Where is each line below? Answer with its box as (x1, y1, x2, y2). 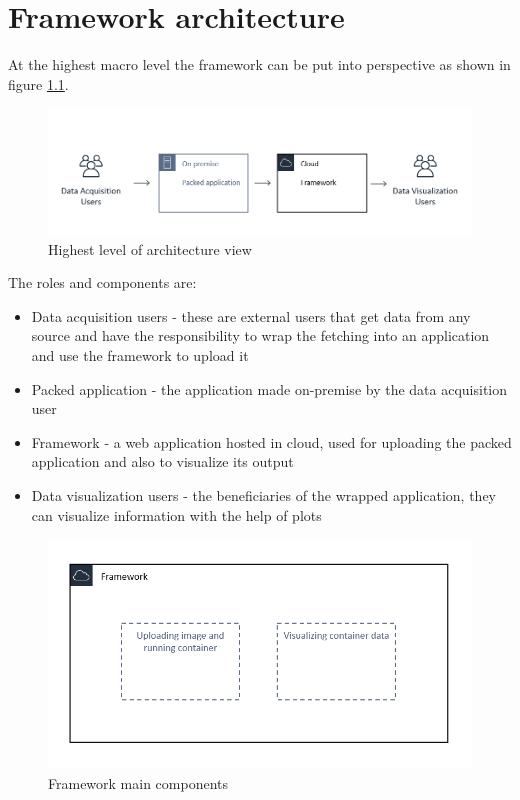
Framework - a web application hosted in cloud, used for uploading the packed (31, 431, 512, 452)
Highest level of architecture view (48, 238, 252, 259)
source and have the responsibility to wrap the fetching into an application (31, 325, 490, 346)
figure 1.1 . (8, 73, 69, 94)
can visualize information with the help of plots (31, 504, 322, 525)
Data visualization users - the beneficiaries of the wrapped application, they (31, 485, 496, 506)
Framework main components (48, 773, 229, 794)
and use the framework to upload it (31, 345, 249, 366)
